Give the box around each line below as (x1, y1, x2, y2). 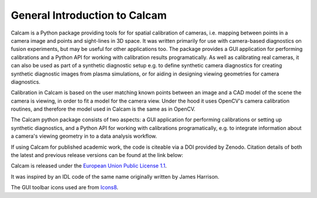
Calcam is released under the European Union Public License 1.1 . (11, 162, 167, 169)
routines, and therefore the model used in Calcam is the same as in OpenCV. (11, 105, 196, 112)
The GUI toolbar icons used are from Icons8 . (11, 184, 119, 191)
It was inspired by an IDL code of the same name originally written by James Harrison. (11, 173, 220, 180)
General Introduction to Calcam (11, 9, 167, 22)
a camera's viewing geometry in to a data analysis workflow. (11, 132, 157, 140)
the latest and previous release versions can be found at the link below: (11, 152, 184, 159)
